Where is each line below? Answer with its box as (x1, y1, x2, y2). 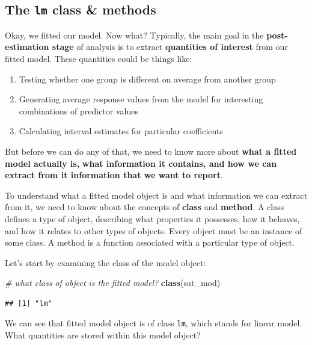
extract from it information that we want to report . (5, 169, 223, 181)
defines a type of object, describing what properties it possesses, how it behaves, (5, 212, 300, 225)
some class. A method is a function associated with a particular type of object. (5, 236, 295, 249)
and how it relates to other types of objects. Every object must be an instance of (5, 224, 302, 237)
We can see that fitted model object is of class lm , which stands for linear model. (5, 317, 302, 329)
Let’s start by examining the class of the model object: (5, 256, 206, 269)
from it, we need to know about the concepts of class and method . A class (5, 200, 284, 213)
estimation (5, 40, 49, 53)
